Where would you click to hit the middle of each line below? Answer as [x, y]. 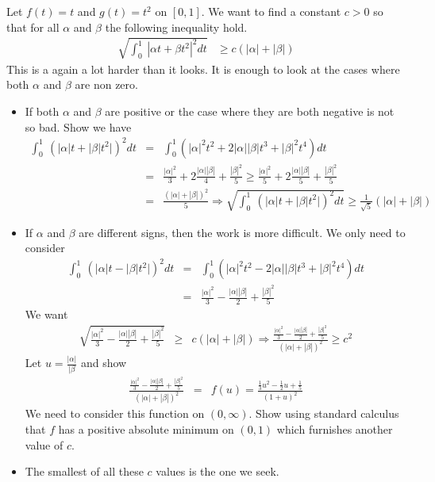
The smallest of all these [84, 471]
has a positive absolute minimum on [146, 428]
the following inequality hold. [176, 27]
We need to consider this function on [115, 413]
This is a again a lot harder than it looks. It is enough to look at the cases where [203, 69]
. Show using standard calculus [324, 413]
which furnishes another [335, 428]
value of [44, 444]
